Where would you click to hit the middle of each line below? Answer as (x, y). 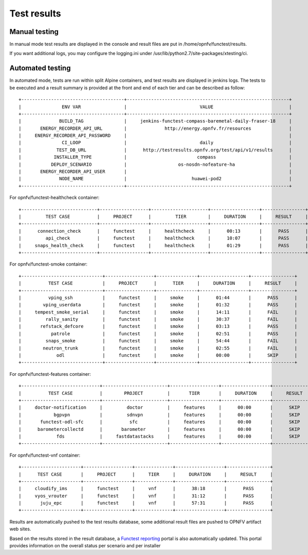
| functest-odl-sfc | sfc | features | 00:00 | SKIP (159, 422)
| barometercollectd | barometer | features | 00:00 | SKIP (159, 429)
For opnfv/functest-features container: (50, 374)
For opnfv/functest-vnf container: (45, 455)
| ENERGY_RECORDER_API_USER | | (155, 172)
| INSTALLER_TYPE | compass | (155, 157)
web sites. (20, 529)
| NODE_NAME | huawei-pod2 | (155, 179)
